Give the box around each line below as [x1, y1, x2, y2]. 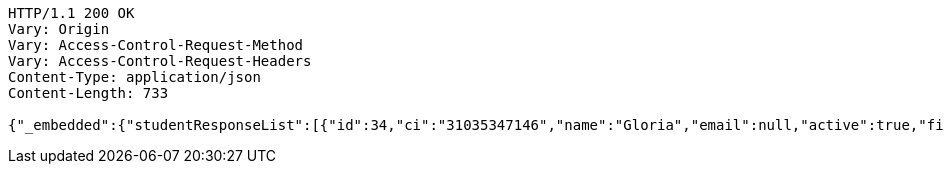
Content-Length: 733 [8, 85, 169, 101]
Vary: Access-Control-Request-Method [8, 37, 304, 53]
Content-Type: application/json [8, 69, 261, 85]
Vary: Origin [8, 21, 110, 37]
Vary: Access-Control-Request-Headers [8, 53, 312, 69]
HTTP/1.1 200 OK [8, 5, 135, 21]
